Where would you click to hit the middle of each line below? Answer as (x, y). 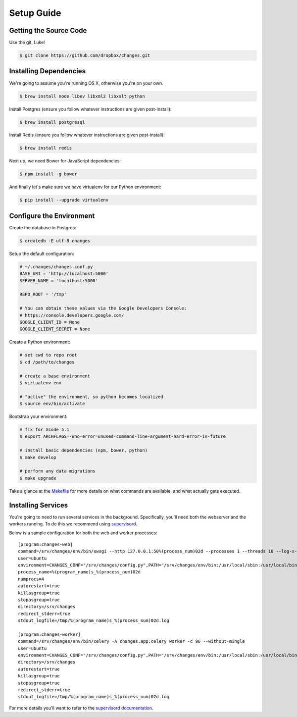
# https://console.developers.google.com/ (72, 315)
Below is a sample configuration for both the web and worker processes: (83, 533)
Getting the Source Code (48, 30)
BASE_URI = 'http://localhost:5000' (64, 274)
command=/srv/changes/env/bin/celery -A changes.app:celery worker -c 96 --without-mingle (131, 641)
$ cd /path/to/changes (47, 362)
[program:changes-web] (46, 544)
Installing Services (39, 505)
